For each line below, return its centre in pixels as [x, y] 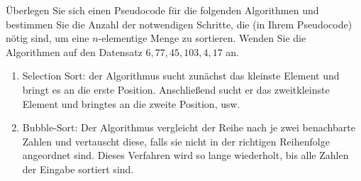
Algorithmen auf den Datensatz [74, 51]
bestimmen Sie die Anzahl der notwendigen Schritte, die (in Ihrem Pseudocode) [179, 24]
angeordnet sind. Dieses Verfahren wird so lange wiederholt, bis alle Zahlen [185, 155]
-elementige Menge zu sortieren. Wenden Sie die [202, 38]
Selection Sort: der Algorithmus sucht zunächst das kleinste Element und [181, 76]
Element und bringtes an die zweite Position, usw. [131, 103]
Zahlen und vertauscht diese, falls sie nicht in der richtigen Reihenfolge [176, 141]
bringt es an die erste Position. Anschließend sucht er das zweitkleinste [176, 89]
